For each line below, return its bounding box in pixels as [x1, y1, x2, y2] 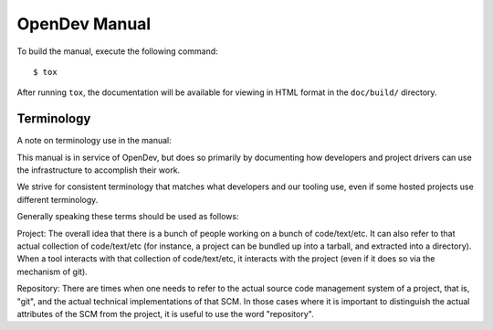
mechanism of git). [16, 266, 89, 277]
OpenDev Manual [16, 14, 152, 34]
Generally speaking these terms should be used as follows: [16, 211, 239, 222]
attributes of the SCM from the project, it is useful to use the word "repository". [16, 308, 314, 319]
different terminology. [16, 194, 99, 205]
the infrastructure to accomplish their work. [16, 165, 181, 176]
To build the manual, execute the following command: [16, 46, 218, 57]
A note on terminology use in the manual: [16, 135, 173, 146]
